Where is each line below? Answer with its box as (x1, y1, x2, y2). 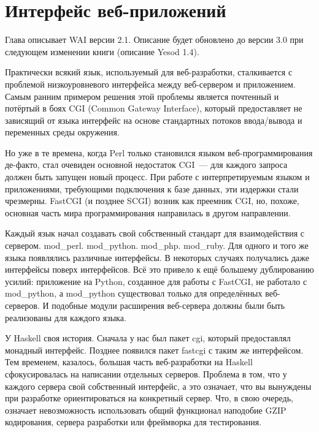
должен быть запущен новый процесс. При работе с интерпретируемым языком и (5, 170, 310, 183)
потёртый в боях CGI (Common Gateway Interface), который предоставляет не (5, 102, 302, 115)
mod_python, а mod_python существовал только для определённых (5, 287, 263, 300)
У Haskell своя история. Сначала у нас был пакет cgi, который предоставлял (5, 332, 291, 344)
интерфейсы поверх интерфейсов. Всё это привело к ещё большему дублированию (5, 263, 314, 276)
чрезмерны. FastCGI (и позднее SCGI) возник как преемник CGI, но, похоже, (5, 194, 299, 207)
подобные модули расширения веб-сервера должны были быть (52, 299, 285, 311)
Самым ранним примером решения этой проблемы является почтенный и (5, 89, 279, 102)
